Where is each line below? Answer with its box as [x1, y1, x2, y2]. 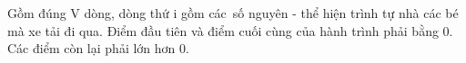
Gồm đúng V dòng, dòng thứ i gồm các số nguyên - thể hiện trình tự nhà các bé [7, 4, 459, 22]
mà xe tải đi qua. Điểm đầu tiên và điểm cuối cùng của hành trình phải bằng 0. [7, 21, 453, 40]
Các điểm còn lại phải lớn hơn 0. [7, 39, 189, 58]
